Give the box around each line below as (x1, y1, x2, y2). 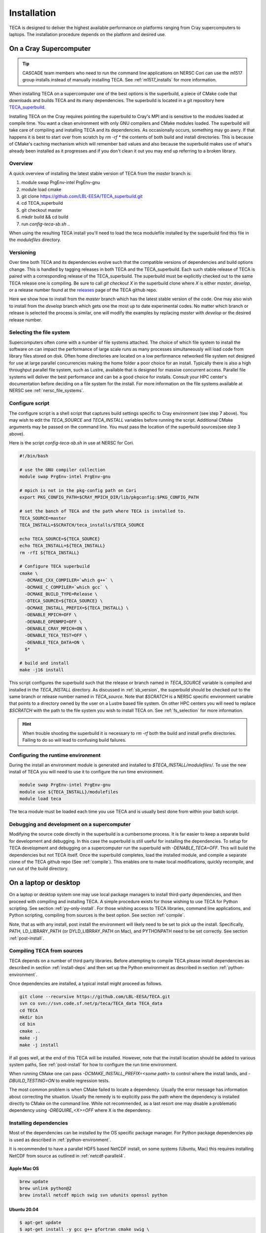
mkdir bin (19, 1015, 43, 1020)
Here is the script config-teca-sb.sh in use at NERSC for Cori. (9, 440, 134, 446)
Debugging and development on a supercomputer (9, 821, 131, 828)
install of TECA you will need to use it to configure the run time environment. (9, 769, 164, 775)
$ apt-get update (19, 1220, 62, 1225)
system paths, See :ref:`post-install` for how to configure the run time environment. (9, 1061, 178, 1067)
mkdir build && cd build (21, 214, 68, 220)
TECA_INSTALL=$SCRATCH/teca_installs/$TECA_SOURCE (19, 522, 145, 528)
